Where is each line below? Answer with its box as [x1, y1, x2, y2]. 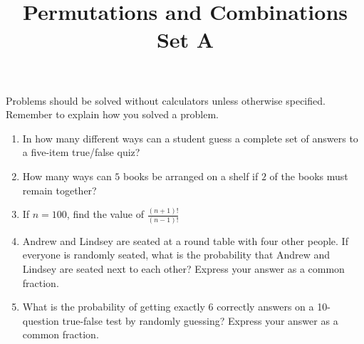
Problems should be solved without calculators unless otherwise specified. [6, 93, 326, 108]
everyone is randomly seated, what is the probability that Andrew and [22, 247, 331, 262]
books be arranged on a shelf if [123, 168, 259, 183]
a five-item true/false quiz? [22, 145, 140, 160]
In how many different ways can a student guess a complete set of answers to [22, 130, 358, 145]
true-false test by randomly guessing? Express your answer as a [62, 313, 338, 328]
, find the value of [66, 207, 144, 221]
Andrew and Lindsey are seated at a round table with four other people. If [22, 233, 348, 248]
